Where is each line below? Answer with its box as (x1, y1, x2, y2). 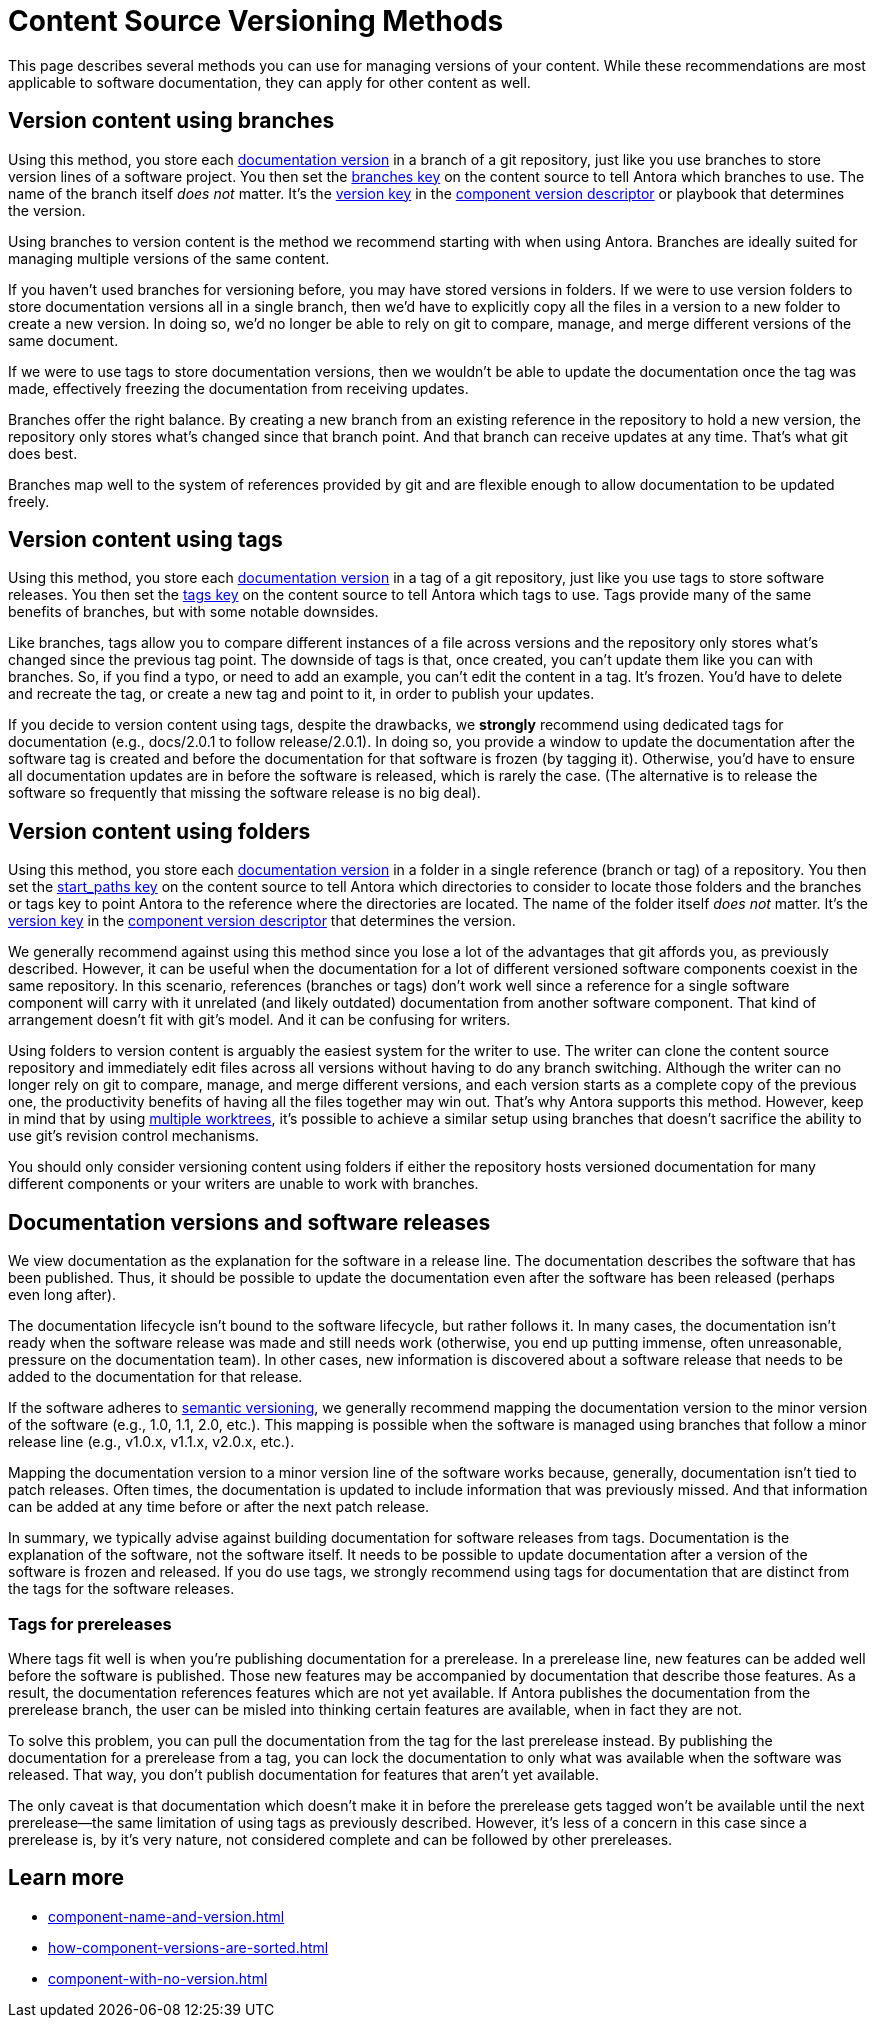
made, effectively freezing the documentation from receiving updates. (8, 379, 469, 397)
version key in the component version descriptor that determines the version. (8, 912, 516, 930)
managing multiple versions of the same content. (8, 249, 330, 267)
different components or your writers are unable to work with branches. (8, 1175, 479, 1193)
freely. (8, 492, 50, 510)
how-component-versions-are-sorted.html (48, 1938, 329, 1956)
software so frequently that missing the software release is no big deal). (8, 784, 481, 802)
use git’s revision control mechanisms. (8, 1127, 260, 1145)
